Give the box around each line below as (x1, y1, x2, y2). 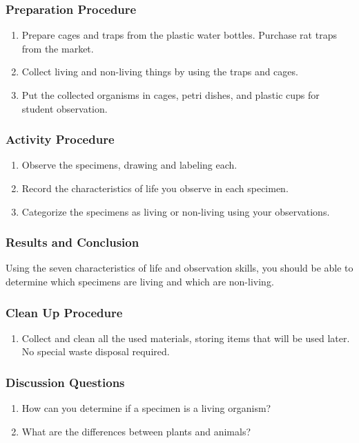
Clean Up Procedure (6, 303, 123, 321)
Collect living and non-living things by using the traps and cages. (21, 64, 298, 79)
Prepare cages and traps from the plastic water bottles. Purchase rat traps (21, 28, 337, 42)
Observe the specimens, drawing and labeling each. (21, 158, 237, 172)
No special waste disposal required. (21, 344, 170, 359)
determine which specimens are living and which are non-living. (6, 274, 274, 288)
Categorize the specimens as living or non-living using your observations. (21, 204, 330, 218)
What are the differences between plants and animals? (21, 424, 251, 438)
